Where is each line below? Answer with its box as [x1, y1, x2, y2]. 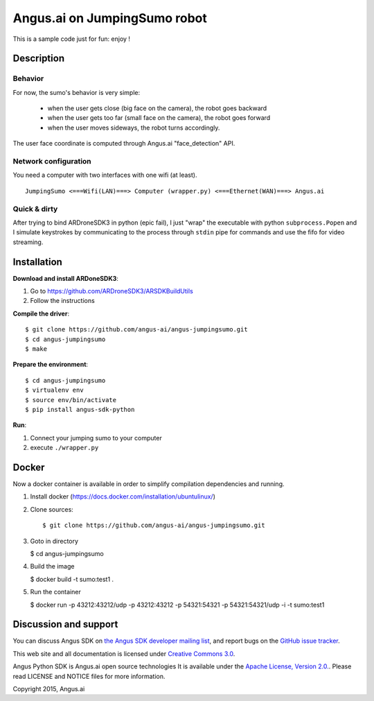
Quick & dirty [12, 204, 58, 214]
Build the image [30, 562, 75, 571]
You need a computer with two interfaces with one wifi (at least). [12, 171, 197, 180]
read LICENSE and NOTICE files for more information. [12, 672, 166, 680]
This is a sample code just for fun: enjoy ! [12, 35, 131, 43]
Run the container [30, 588, 81, 596]
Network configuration [12, 157, 91, 166]
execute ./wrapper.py [30, 444, 99, 452]
